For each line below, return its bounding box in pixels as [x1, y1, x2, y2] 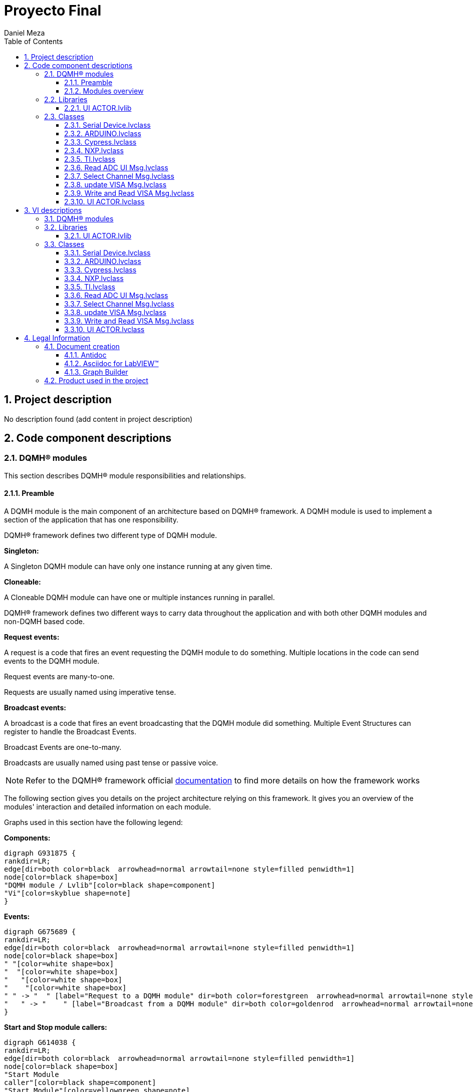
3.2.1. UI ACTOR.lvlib [64, 231, 132, 240]
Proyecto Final [4, 2, 102, 19]
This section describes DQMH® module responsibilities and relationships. [4, 471, 246, 480]
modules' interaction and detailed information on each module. [4, 802, 211, 811]
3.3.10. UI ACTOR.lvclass [64, 325, 145, 334]
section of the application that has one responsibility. [4, 515, 178, 524]
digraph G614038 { [4, 1038, 76, 1047]
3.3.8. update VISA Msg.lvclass [64, 308, 166, 317]
